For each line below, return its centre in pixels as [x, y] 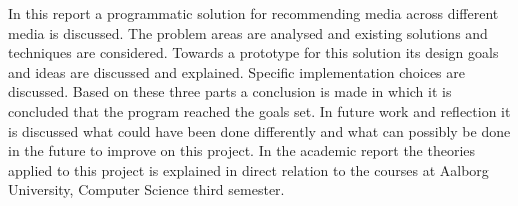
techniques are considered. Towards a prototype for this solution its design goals [253, 52]
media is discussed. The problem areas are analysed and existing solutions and [248, 32]
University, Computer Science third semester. [146, 189]
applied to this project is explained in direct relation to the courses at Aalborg [248, 169]
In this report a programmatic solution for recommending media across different [253, 13]
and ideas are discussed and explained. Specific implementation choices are [237, 71]
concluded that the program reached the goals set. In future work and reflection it [259, 110]
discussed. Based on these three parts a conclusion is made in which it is [230, 91]
